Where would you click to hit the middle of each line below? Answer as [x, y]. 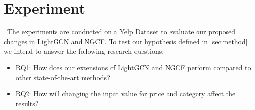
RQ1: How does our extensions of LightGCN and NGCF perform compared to [133, 67]
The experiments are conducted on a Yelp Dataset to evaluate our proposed [121, 32]
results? [27, 103]
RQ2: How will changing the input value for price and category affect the [126, 94]
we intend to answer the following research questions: [84, 51]
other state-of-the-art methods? [63, 77]
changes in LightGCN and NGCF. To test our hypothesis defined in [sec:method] [126, 41]
